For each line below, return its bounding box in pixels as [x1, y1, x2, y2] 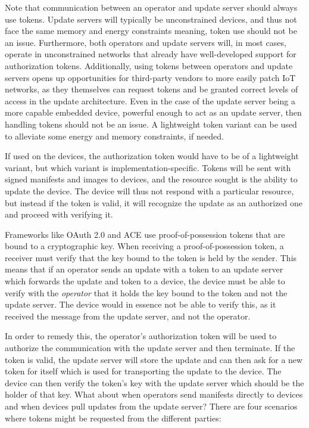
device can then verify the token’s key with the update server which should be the [5, 376, 304, 389]
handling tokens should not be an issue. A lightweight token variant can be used [5, 117, 297, 130]
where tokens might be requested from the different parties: [5, 411, 221, 424]
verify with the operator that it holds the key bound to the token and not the [5, 286, 288, 299]
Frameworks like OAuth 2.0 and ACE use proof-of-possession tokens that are [5, 228, 285, 240]
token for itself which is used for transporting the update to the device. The [5, 365, 282, 377]
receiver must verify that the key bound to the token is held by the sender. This [5, 251, 297, 263]
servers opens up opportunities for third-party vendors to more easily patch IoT [5, 71, 296, 83]
